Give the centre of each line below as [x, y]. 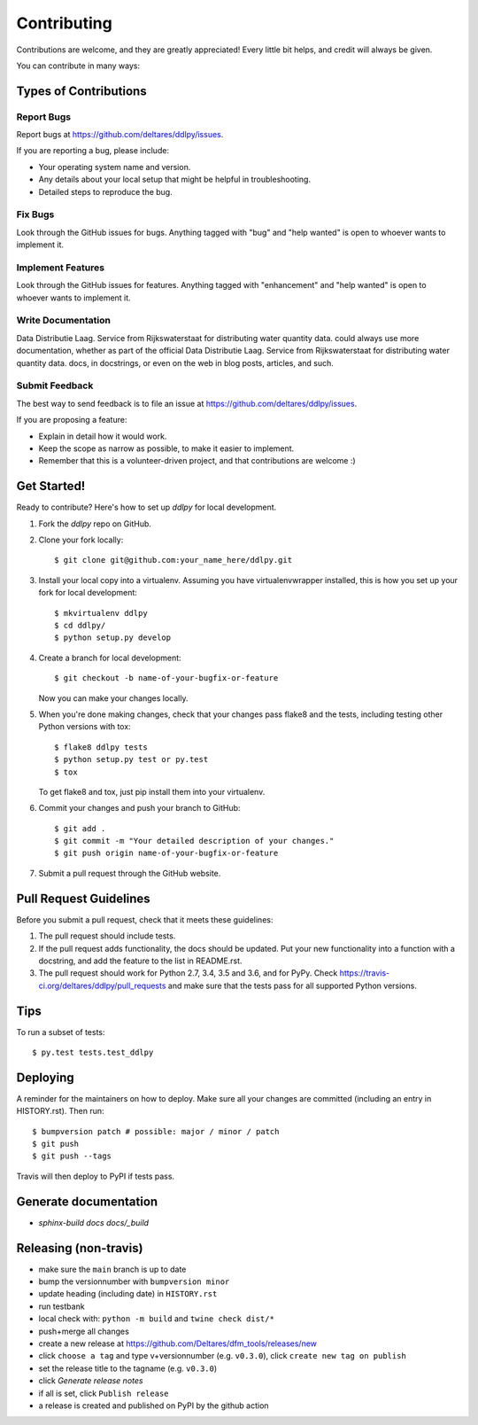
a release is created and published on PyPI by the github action [154, 1406]
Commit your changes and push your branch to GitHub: [139, 808]
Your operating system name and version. [115, 167]
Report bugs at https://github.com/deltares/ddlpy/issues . [120, 135]
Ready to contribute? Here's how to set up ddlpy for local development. [146, 507]
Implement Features [61, 268]
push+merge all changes [84, 1331]
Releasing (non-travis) [80, 1248]
